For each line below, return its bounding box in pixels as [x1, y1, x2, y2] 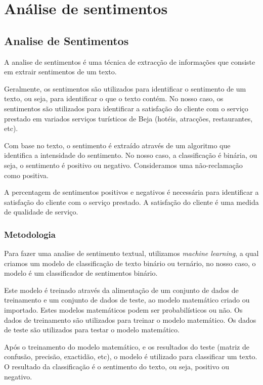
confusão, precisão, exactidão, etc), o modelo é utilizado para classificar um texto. [4, 351, 257, 362]
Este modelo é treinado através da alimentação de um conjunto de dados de [4, 284, 239, 295]
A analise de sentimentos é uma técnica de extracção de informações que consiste [4, 56, 255, 67]
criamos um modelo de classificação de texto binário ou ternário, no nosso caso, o [4, 258, 256, 268]
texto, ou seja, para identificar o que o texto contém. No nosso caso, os [4, 93, 224, 104]
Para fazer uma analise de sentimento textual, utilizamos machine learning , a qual [4, 248, 259, 259]
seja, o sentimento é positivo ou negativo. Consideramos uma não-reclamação [4, 159, 243, 170]
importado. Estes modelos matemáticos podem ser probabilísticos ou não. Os [4, 305, 243, 315]
